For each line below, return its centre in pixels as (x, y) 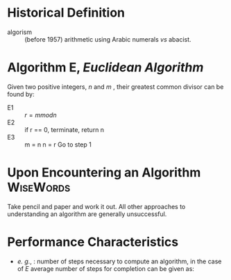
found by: (21, 94)
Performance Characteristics (93, 242)
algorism (20, 32)
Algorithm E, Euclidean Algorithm (105, 68)
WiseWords (39, 187)
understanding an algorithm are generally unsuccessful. (87, 214)
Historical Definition (66, 13)
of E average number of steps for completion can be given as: (105, 268)
